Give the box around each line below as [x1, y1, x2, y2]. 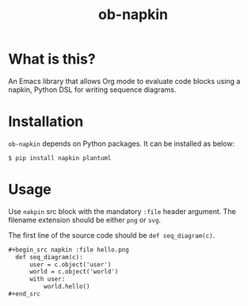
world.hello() [43, 283, 90, 291]
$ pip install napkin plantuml [8, 154, 112, 162]
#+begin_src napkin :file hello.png [8, 246, 129, 254]
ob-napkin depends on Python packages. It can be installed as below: [8, 139, 235, 148]
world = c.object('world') [29, 268, 119, 276]
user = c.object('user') [29, 260, 112, 269]
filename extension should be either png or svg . [8, 215, 161, 224]
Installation [8, 113, 84, 131]
